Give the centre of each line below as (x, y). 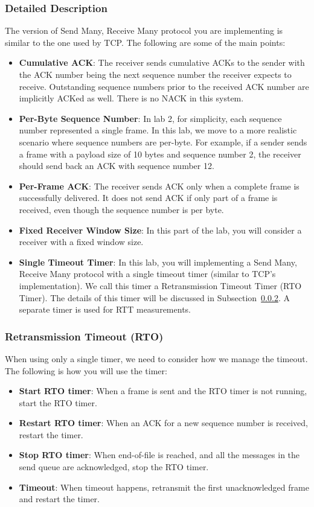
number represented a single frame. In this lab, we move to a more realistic (158, 130)
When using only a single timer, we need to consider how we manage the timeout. (156, 358)
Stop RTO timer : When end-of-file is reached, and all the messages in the (159, 455)
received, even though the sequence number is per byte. (121, 209)
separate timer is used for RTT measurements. (105, 309)
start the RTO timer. (58, 402)
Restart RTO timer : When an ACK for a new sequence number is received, (163, 423)
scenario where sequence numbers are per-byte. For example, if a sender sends (163, 142)
